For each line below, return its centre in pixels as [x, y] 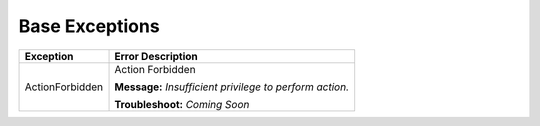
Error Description [156, 56]
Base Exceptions [89, 26]
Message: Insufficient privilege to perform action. [232, 87]
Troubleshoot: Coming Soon [182, 104]
